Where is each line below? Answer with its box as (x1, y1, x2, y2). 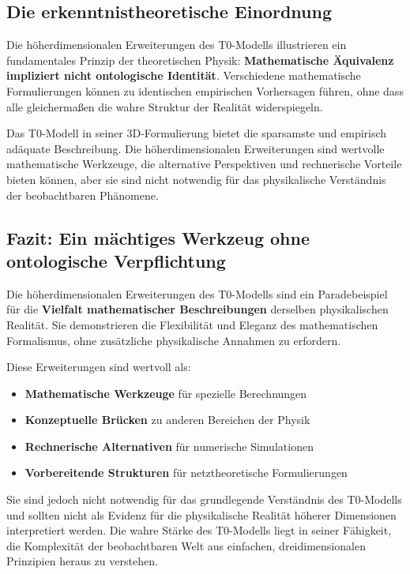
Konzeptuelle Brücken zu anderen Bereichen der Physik (24, 411, 310, 428)
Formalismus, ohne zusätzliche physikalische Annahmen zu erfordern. (6, 332, 341, 348)
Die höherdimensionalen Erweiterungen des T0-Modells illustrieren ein (6, 36, 347, 53)
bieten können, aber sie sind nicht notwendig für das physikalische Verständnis (6, 171, 386, 187)
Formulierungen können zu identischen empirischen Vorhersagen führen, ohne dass (6, 82, 404, 99)
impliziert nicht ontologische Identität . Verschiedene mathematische (6, 67, 361, 84)
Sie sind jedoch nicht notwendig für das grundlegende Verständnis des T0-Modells (6, 491, 402, 508)
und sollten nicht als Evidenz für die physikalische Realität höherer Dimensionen (6, 506, 397, 523)
